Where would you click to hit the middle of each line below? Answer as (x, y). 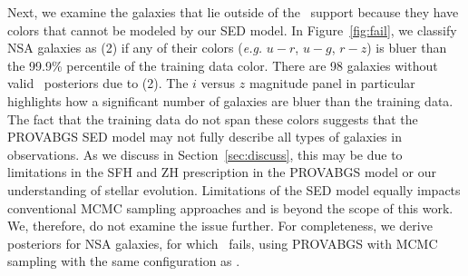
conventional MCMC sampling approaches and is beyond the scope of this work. (230, 207)
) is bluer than (407, 48)
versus (218, 83)
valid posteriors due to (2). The (98, 83)
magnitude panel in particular (332, 83)
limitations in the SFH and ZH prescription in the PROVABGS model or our (222, 172)
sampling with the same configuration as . (124, 261)
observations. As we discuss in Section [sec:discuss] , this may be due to (205, 154)
